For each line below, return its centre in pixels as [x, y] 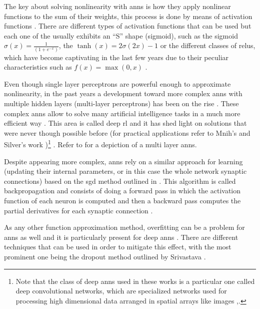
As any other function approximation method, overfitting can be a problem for [124, 227]
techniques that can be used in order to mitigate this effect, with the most [118, 247]
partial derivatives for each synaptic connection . [78, 210]
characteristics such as [38, 67]
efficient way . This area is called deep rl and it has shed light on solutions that [125, 123]
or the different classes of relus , [208, 45]
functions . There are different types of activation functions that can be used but [128, 26]
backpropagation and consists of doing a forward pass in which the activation [122, 191]
